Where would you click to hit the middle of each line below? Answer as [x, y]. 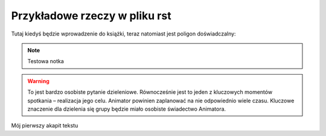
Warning [38, 81]
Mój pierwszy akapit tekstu [45, 126]
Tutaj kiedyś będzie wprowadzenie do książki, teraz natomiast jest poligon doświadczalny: [123, 34]
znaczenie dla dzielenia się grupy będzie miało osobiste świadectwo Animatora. [127, 109]
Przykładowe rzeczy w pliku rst [91, 16]
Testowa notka [46, 61]
